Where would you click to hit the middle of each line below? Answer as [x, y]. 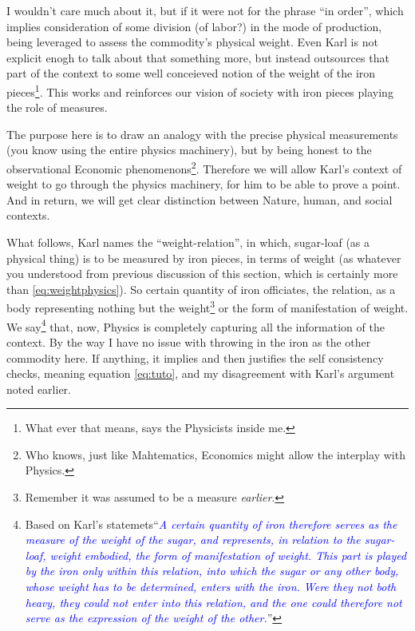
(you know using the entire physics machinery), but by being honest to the [189, 150]
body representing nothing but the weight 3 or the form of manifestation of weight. [207, 307]
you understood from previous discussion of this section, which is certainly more [202, 274]
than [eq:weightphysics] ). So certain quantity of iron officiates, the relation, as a [201, 289]
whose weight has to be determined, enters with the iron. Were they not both [211, 587]
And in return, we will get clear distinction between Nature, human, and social [200, 199]
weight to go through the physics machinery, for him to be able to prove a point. [204, 184]
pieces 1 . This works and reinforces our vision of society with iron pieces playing [200, 90]
